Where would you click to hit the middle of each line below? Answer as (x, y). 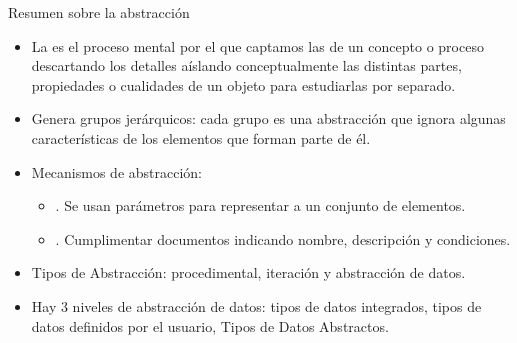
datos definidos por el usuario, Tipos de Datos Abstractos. (210, 325)
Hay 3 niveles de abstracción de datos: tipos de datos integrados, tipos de (256, 305)
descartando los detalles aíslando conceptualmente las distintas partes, (246, 65)
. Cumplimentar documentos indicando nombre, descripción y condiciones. (283, 238)
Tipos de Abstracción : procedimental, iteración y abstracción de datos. (248, 272)
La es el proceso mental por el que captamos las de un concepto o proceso (257, 45)
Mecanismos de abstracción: (116, 171)
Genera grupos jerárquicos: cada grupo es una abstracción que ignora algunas (268, 118)
